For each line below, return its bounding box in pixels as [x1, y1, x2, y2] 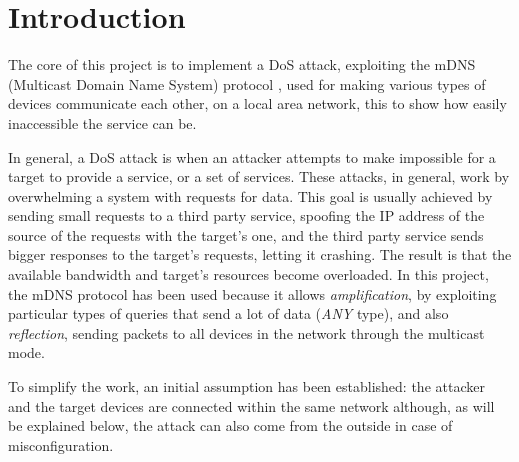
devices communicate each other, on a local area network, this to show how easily [8, 93, 507, 114]
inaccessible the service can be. [8, 112, 197, 133]
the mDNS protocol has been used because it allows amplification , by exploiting [8, 283, 497, 304]
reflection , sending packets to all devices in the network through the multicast [8, 322, 485, 343]
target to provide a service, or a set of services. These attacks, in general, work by [8, 166, 510, 187]
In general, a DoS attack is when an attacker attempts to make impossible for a [8, 146, 496, 167]
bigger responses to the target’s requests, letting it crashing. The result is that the [8, 244, 512, 265]
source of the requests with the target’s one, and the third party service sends [8, 224, 484, 245]
